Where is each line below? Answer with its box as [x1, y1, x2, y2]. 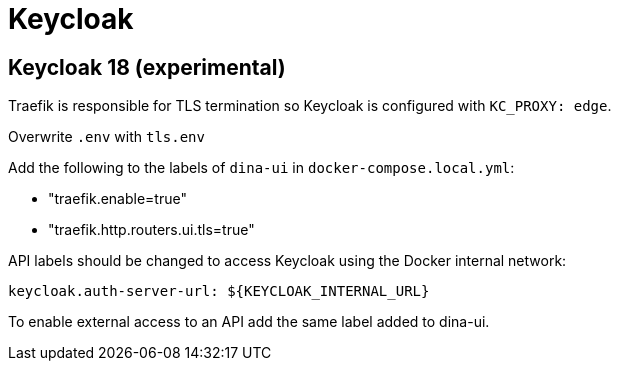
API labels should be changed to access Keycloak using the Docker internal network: [8, 252, 567, 270]
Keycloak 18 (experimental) [8, 54, 286, 80]
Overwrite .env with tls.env [8, 128, 205, 146]
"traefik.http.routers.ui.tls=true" [48, 221, 255, 239]
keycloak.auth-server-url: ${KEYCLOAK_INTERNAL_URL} [8, 283, 430, 300]
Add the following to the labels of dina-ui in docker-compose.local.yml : [8, 159, 515, 177]
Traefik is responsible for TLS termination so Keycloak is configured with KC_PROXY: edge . [8, 97, 612, 115]
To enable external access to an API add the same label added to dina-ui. [8, 313, 490, 331]
